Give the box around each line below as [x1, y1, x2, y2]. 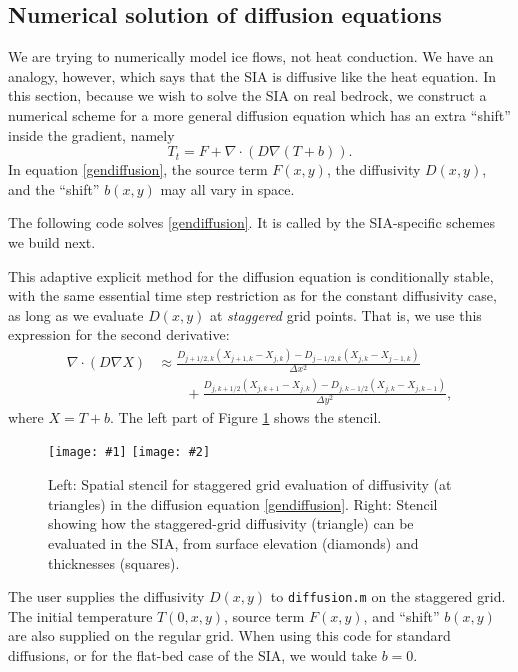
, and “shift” [363, 605, 440, 626]
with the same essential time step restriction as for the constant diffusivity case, [8, 285, 497, 306]
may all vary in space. [160, 178, 295, 199]
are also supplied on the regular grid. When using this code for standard [8, 625, 451, 646]
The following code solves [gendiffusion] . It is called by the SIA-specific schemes [8, 212, 495, 233]
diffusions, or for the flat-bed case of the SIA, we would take [8, 644, 377, 665]
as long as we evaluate [8, 304, 144, 325]
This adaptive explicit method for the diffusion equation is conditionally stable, [8, 265, 494, 286]
